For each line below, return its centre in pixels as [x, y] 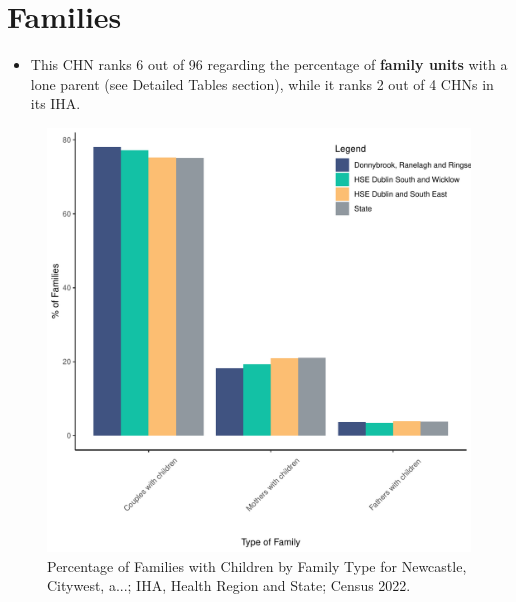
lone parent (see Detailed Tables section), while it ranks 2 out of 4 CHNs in [262, 83]
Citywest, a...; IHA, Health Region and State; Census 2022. [229, 585]
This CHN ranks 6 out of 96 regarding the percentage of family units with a [269, 64]
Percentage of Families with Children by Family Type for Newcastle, [257, 565]
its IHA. [55, 103]
